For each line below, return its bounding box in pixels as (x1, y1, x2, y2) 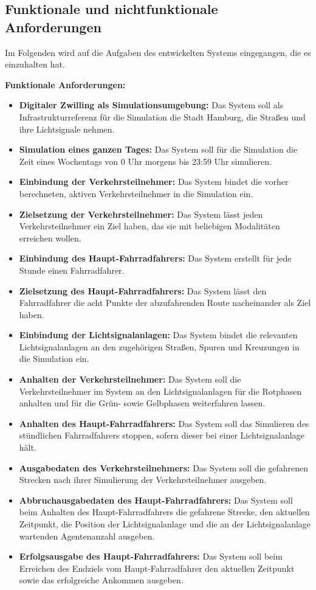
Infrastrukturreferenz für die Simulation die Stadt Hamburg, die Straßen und (19, 110, 306, 123)
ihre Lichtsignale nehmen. (19, 122, 115, 135)
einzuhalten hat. (5, 58, 65, 71)
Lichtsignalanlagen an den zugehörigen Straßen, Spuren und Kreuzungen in (19, 340, 300, 353)
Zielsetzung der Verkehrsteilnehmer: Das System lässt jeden (19, 207, 263, 220)
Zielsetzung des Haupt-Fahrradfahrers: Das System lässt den (19, 284, 267, 297)
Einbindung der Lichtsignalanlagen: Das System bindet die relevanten (19, 328, 298, 341)
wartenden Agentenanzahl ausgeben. (19, 529, 155, 542)
